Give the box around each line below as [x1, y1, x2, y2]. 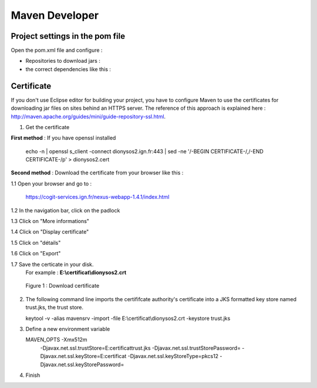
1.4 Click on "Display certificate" [11, 228, 89, 235]
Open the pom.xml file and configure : [11, 47, 103, 54]
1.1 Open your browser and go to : [11, 180, 92, 187]
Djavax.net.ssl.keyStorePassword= [40, 361, 124, 368]
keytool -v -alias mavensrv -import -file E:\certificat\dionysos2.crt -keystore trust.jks [25, 315, 231, 322]
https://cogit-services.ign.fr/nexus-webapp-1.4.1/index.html [25, 194, 170, 201]
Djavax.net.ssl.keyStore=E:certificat [40, 353, 127, 360]
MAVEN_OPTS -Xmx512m [25, 336, 87, 343]
